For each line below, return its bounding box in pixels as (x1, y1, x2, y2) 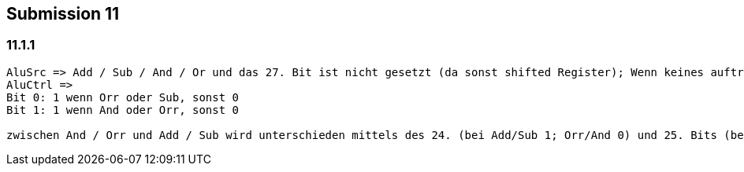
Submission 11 (6, 4, 120, 24)
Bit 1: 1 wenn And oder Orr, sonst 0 (6, 103, 240, 116)
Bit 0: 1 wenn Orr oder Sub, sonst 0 (6, 90, 240, 104)
